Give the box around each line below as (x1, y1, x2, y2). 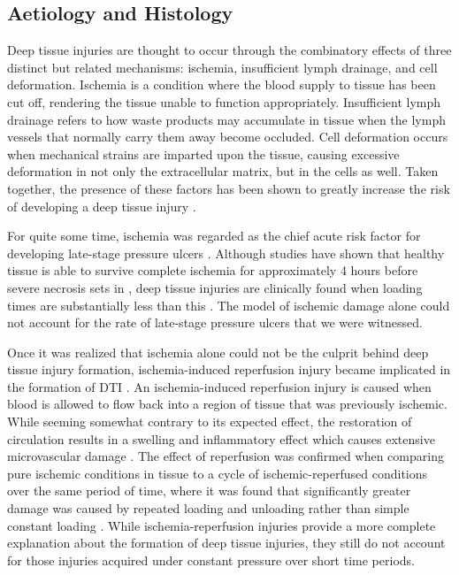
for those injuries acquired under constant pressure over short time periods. (7, 550, 415, 569)
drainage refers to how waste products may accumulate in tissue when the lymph (7, 110, 446, 128)
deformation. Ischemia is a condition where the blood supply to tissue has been (7, 75, 436, 94)
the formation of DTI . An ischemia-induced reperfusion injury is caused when (7, 377, 432, 395)
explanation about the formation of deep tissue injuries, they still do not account (7, 533, 446, 552)
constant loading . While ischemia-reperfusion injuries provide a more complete (7, 516, 436, 534)
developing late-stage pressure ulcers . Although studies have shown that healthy (7, 243, 445, 262)
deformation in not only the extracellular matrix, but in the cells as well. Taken (7, 162, 439, 180)
